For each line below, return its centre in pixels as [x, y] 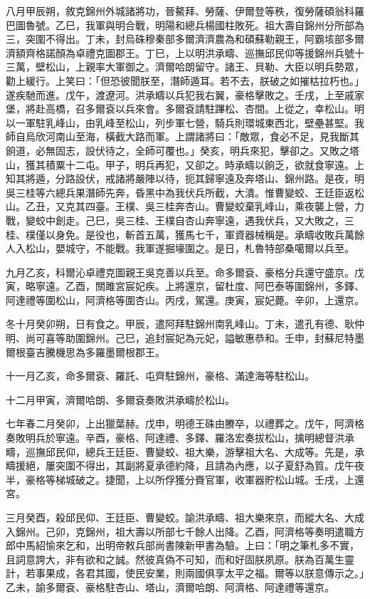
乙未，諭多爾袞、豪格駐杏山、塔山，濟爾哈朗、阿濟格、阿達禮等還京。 [170, 587]
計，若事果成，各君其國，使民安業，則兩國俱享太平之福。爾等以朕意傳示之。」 [185, 573]
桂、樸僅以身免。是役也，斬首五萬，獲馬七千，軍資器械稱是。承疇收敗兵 [175, 234]
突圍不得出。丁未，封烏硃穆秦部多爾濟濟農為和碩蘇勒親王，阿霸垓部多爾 [195, 39]
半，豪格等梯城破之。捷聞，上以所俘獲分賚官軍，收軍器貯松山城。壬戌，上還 [185, 479]
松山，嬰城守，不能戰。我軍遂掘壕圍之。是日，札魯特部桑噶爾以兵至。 [190, 248]
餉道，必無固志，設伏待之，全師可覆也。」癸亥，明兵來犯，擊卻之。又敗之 [178, 150]
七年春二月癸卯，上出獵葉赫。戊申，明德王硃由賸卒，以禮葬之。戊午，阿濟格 [185, 423]
